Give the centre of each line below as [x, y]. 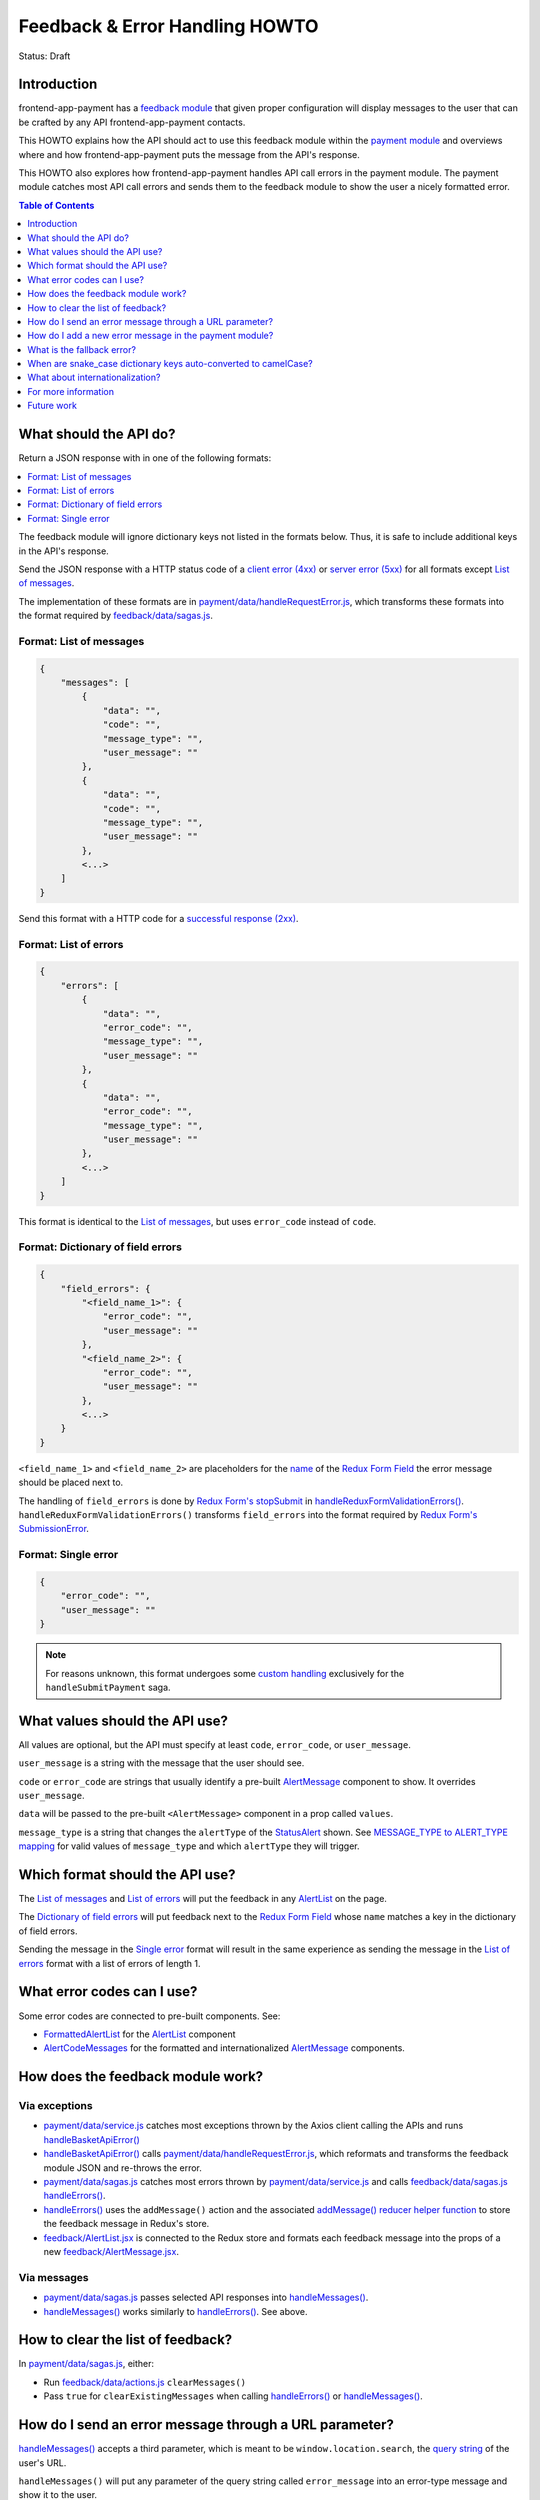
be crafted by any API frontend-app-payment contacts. [132, 122]
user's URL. [42, 2462]
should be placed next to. [71, 1482]
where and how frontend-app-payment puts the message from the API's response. [189, 154]
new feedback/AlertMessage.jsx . [111, 2251]
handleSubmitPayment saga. [108, 1687]
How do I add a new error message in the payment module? [150, 336]
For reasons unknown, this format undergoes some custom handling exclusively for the [225, 1673]
